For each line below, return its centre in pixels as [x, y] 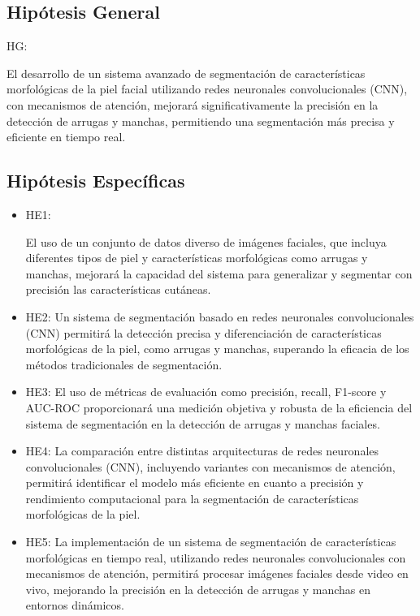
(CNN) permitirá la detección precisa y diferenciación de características [204, 332]
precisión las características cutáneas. [118, 289]
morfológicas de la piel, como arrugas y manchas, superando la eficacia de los [217, 349]
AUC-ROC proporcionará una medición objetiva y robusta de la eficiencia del [219, 407]
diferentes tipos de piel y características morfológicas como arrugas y [197, 258]
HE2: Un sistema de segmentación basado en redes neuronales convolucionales [220, 316]
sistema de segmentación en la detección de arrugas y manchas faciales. [203, 423]
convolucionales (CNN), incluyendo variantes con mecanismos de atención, [210, 466]
